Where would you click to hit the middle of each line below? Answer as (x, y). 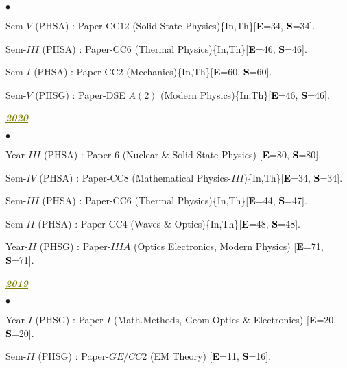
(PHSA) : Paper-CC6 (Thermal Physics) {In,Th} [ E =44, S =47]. (175, 200)
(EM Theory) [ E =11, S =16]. (211, 356)
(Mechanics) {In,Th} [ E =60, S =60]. (199, 72)
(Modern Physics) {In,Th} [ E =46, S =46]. (245, 94)
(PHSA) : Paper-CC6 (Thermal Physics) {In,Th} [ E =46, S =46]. (175, 48)
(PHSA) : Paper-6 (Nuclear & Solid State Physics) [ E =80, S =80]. (182, 154)
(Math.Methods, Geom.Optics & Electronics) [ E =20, (225, 320)
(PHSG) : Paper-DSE (80, 94)
